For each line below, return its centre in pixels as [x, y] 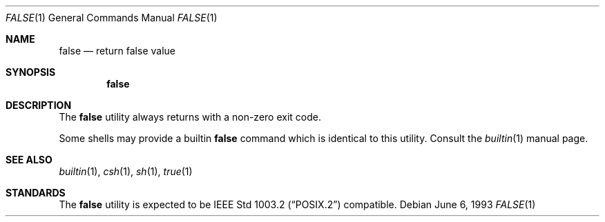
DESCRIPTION [39, 105]
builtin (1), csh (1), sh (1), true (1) [126, 171]
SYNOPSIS [31, 72]
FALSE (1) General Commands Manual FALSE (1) [112, 18]
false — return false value [117, 51]
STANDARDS [36, 193]
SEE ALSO [29, 160]
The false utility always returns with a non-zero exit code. [190, 117]
